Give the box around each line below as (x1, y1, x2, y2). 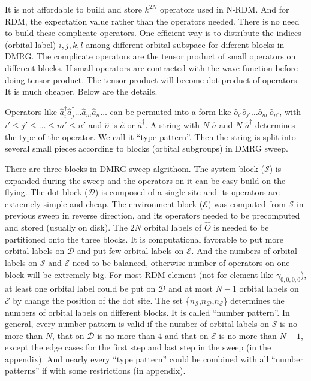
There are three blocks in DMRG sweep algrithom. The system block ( (5, 162, 264, 174)
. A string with (145, 119, 200, 131)
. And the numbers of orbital (191, 244, 297, 257)
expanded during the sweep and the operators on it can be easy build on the (5, 174, 286, 186)
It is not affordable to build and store (5, 3, 142, 15)
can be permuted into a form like (110, 105, 231, 117)
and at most (168, 282, 213, 295)
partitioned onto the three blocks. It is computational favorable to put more (5, 232, 284, 245)
